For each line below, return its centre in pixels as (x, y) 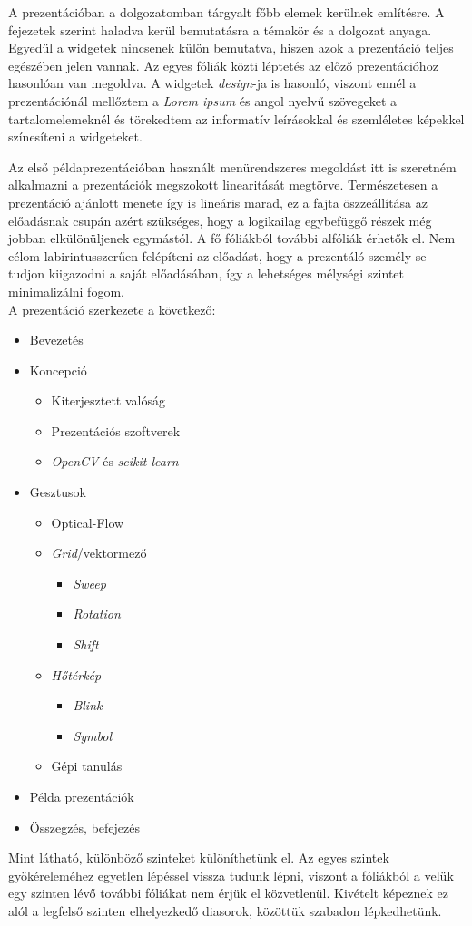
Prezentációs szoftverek (116, 430)
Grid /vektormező (99, 553)
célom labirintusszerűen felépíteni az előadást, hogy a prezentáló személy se (217, 255)
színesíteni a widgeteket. (75, 136)
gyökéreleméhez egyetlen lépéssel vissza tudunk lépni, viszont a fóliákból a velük (231, 875)
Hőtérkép (76, 674)
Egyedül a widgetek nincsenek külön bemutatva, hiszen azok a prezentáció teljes (231, 48)
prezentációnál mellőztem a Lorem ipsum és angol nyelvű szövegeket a (203, 100)
